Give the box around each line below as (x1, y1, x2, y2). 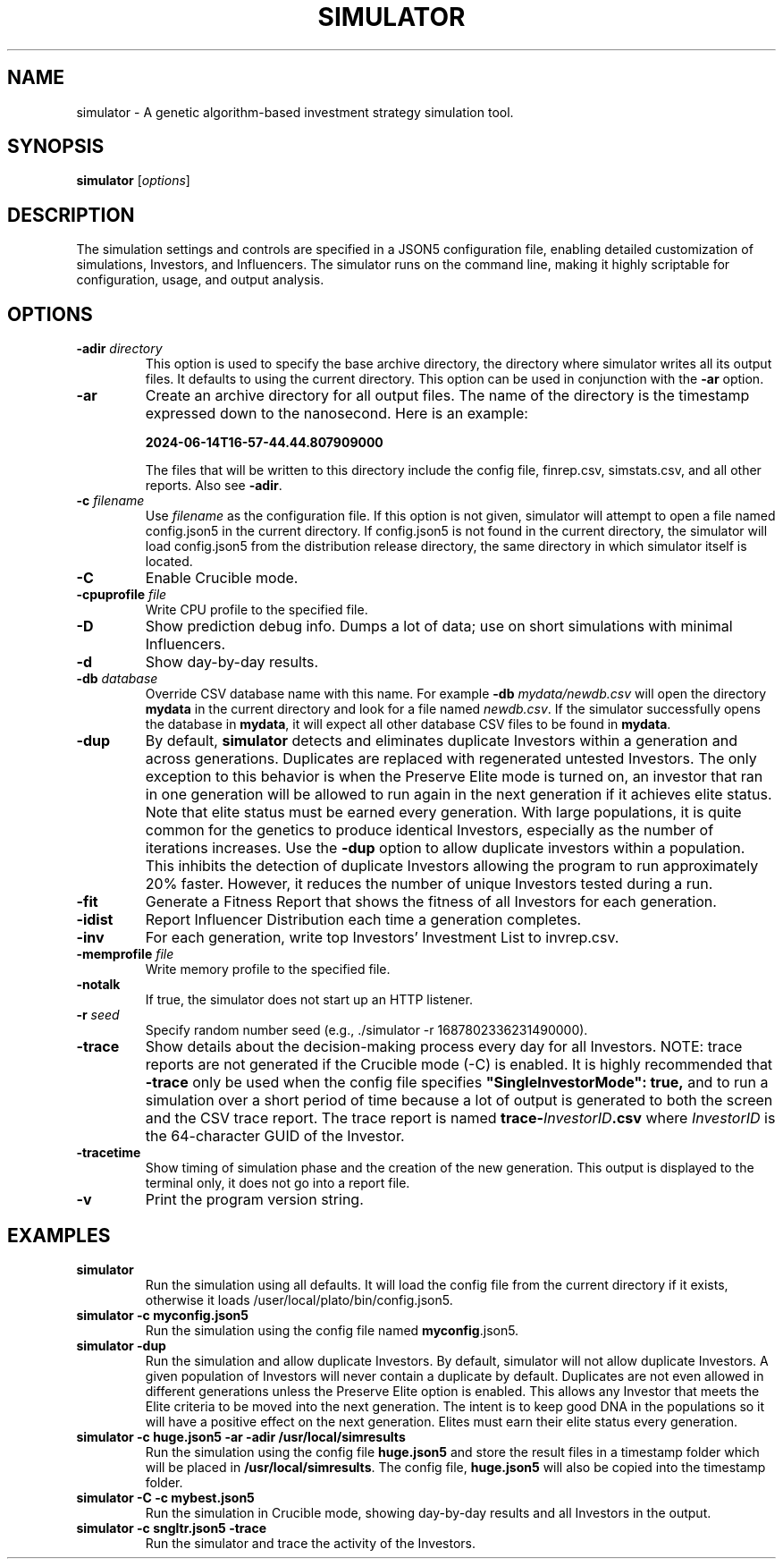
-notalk (76, 977, 121, 993)
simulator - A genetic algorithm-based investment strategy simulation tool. (76, 104, 514, 120)
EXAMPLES (7, 1223, 111, 1247)
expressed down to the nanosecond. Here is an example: (145, 404, 528, 423)
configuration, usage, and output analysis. (76, 272, 324, 288)
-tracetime (76, 1145, 141, 1161)
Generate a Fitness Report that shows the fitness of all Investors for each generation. (145, 893, 717, 911)
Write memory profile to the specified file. (145, 961, 391, 978)
